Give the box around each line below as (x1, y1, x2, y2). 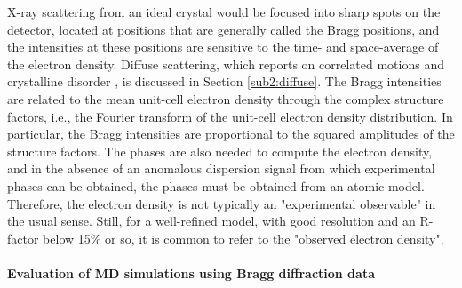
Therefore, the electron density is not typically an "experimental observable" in (7, 194, 436, 212)
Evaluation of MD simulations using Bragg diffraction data (7, 263, 375, 282)
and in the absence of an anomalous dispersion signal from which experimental (7, 159, 435, 178)
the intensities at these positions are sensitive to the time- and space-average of (7, 37, 439, 56)
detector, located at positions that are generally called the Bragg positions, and (7, 20, 440, 38)
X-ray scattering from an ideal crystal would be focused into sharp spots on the (7, 3, 441, 20)
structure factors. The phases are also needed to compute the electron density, (7, 141, 433, 160)
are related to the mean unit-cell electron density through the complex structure (7, 89, 444, 108)
